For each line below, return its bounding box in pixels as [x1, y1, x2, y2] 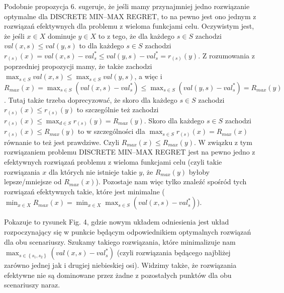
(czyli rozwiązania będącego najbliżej [117, 247, 231, 258]
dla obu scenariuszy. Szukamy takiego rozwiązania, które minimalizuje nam [4, 236, 236, 247]
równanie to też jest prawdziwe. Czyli [4, 136, 120, 147]
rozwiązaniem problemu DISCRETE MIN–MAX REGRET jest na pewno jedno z [4, 146, 255, 157]
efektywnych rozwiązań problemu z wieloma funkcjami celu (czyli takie [4, 157, 222, 167]
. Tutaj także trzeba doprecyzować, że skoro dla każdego [4, 94, 177, 105]
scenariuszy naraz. [4, 279, 60, 290]
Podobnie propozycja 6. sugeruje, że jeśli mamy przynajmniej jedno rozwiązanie [4, 1, 250, 11]
